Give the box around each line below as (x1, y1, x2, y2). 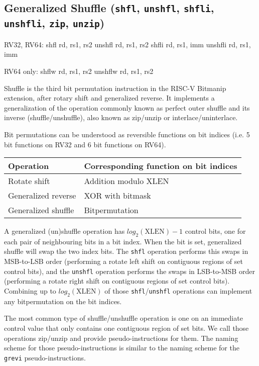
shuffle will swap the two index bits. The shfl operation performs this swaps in (4, 246, 248, 256)
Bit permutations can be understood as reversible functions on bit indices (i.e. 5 (4, 129, 250, 139)
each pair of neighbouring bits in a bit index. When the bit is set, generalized (4, 236, 242, 246)
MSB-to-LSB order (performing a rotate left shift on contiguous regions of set (4, 256, 243, 266)
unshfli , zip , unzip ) (4, 15, 105, 31)
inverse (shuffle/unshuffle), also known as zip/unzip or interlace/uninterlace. (4, 112, 238, 123)
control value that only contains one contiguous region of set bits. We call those (4, 322, 249, 333)
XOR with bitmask (84, 190, 151, 202)
